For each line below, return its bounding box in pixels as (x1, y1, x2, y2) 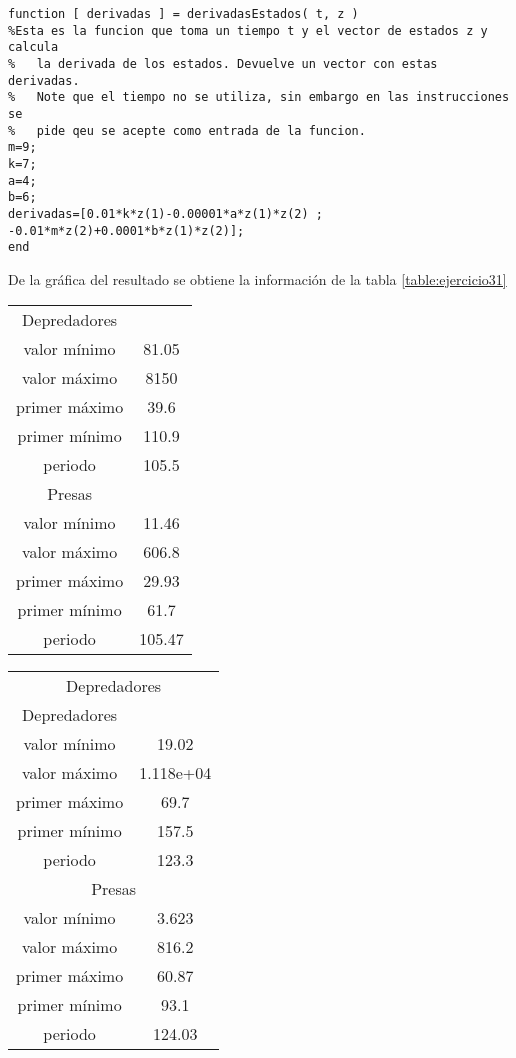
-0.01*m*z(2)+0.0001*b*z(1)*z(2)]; (8, 223, 245, 238)
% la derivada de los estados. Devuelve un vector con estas (8, 56, 438, 71)
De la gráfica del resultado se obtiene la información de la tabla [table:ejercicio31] (8, 268, 507, 289)
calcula (8, 40, 59, 55)
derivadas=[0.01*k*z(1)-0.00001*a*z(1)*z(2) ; (8, 206, 323, 221)
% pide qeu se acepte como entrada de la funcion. (8, 123, 366, 138)
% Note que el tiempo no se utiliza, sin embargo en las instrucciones (8, 90, 510, 105)
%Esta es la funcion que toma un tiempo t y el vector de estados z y (8, 23, 488, 38)
